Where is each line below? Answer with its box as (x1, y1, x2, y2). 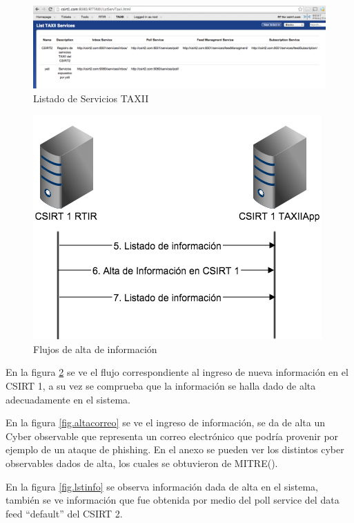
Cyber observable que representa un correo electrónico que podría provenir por (6, 428, 339, 443)
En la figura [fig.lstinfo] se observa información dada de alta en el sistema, (6, 479, 319, 493)
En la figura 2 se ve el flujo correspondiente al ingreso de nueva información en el (6, 365, 348, 379)
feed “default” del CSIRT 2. (6, 506, 123, 520)
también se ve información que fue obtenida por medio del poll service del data (6, 493, 340, 507)
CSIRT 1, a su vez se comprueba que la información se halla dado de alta (6, 379, 316, 393)
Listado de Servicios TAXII (33, 91, 149, 105)
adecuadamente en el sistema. (6, 392, 130, 406)
